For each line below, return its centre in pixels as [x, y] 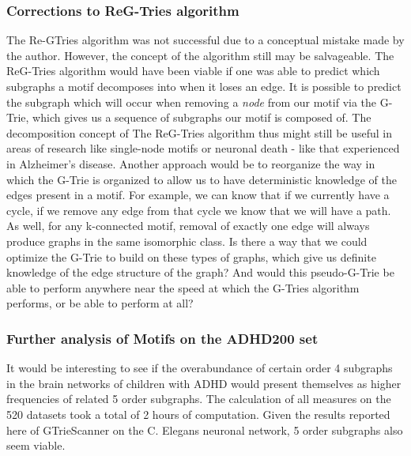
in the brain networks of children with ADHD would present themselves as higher [204, 383]
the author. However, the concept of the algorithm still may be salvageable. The [200, 55]
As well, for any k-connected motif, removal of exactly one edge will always [188, 226]
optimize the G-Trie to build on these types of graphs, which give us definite [191, 256]
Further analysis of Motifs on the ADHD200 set [162, 338]
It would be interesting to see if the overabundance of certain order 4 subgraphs [200, 368]
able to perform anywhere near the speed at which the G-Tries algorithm [183, 287]
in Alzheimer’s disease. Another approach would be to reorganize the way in [191, 163]
